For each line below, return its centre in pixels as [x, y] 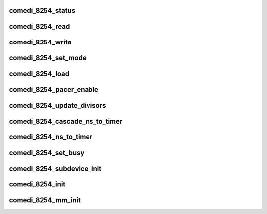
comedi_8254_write [40, 42]
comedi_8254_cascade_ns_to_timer [66, 121]
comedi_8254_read [40, 26]
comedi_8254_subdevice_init [55, 168]
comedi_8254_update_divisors [58, 106]
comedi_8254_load [39, 74]
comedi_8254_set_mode [48, 58]
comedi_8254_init [37, 184]
